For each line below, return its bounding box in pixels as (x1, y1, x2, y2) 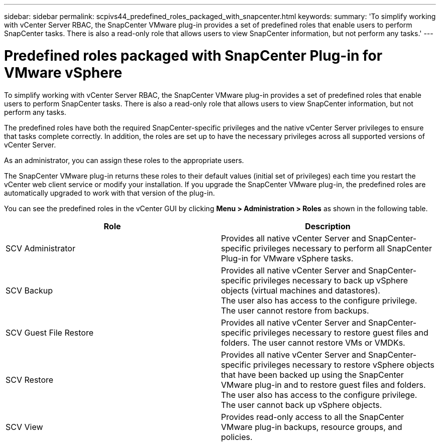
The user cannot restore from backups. (221, 305, 369, 316)
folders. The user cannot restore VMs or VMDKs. (221, 337, 405, 348)
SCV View (6, 421, 43, 432)
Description (305, 221, 351, 231)
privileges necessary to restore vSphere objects (253, 359, 434, 370)
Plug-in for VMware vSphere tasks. (221, 253, 354, 263)
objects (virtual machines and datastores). (221, 285, 380, 295)
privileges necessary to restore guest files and (253, 327, 428, 338)
